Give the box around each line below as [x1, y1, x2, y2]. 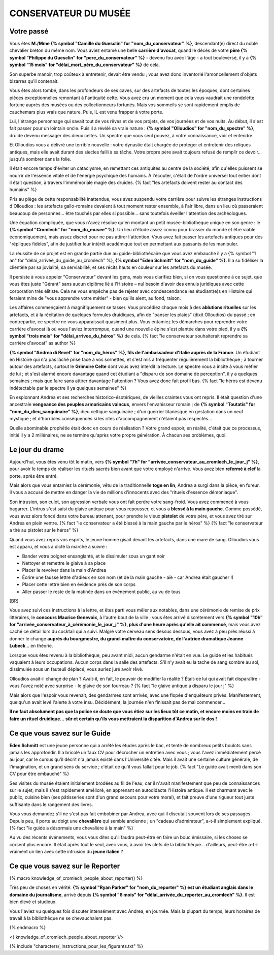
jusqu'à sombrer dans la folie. [9, 156, 72, 162]
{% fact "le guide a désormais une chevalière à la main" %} [9, 825, 134, 831]
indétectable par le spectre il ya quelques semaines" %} [9, 385, 127, 391]
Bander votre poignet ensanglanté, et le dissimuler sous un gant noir [22, 553, 165, 559]
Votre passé [9, 27, 49, 36]
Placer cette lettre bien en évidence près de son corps [22, 581, 136, 588]
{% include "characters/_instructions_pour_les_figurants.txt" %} [9, 943, 144, 949]
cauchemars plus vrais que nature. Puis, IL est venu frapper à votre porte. [9, 109, 164, 115]
